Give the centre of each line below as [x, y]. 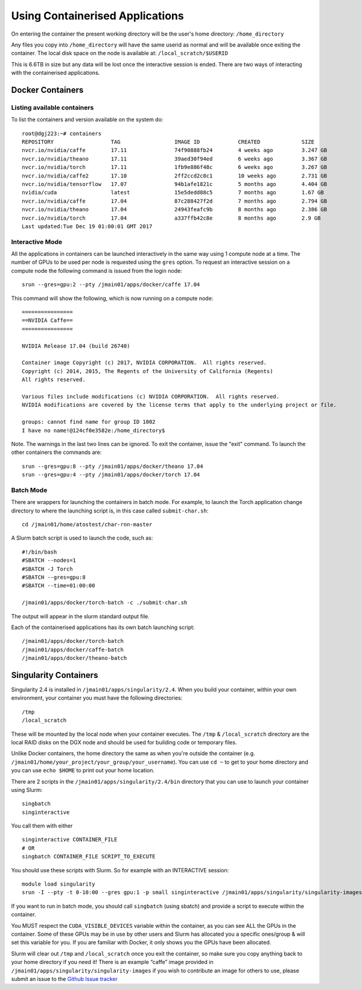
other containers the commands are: [56, 452]
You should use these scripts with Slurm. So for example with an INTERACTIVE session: [120, 870]
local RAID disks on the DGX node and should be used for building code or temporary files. [124, 742]
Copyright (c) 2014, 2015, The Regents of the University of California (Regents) [148, 371]
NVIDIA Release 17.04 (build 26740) [76, 346]
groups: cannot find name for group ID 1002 [89, 422]
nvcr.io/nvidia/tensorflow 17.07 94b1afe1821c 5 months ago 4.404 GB [175, 184]
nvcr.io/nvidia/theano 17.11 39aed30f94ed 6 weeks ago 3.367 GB [175, 159]
